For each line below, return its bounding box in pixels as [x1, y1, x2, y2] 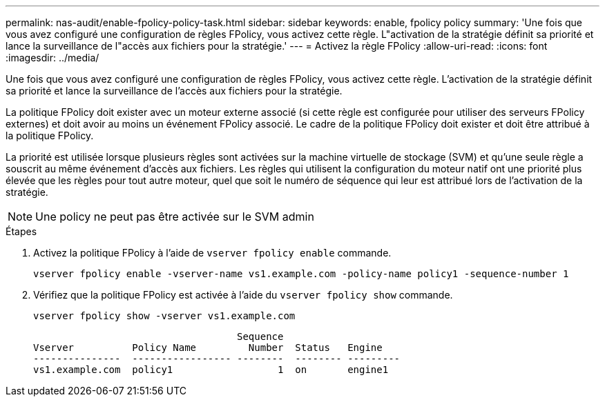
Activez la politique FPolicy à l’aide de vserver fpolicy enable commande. [33, 247, 392, 259]
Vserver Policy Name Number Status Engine [33, 342, 383, 353]
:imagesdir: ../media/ [6, 52, 99, 63]
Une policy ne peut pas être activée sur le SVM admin [35, 210, 314, 223]
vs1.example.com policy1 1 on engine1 [33, 364, 389, 375]
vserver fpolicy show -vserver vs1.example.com [33, 310, 296, 321]
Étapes [6, 225, 37, 237]
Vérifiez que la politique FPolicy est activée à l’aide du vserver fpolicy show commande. [33, 289, 453, 301]
